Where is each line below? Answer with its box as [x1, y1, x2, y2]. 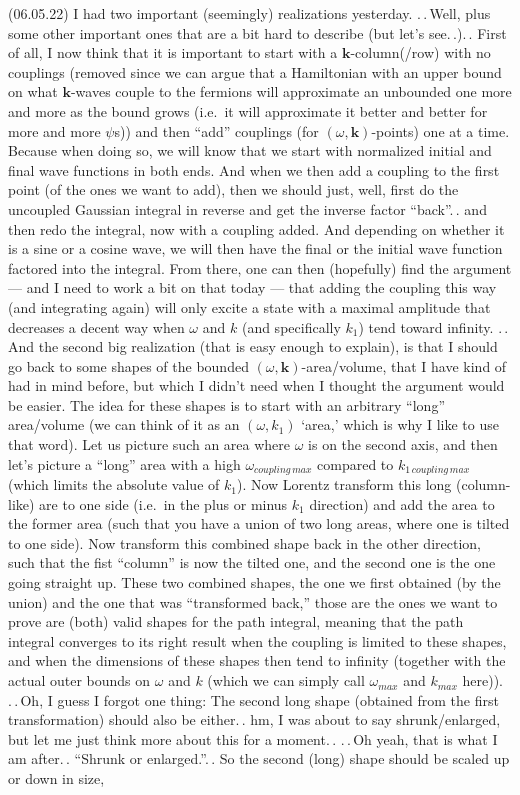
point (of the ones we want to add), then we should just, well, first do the [8, 179, 459, 200]
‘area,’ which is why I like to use [301, 414, 499, 435]
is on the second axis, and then [308, 434, 498, 455]
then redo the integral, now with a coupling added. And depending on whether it [8, 218, 505, 239]
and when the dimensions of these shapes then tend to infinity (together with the [8, 650, 506, 671]
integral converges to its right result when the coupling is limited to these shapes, [8, 630, 507, 651]
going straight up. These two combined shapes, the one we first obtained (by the [8, 572, 501, 593]
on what [8, 81, 58, 102]
